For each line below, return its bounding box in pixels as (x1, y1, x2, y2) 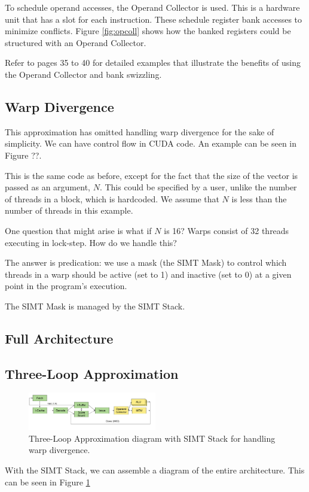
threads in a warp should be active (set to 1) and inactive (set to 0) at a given (5, 268, 292, 280)
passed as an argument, (5, 181, 90, 193)
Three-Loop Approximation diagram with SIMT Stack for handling (29, 432, 276, 444)
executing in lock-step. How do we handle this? (5, 236, 177, 248)
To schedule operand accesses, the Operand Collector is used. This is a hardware (5, 1, 300, 13)
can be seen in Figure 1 (5, 475, 90, 488)
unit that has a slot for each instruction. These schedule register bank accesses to (5, 13, 302, 25)
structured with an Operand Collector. (5, 36, 146, 48)
